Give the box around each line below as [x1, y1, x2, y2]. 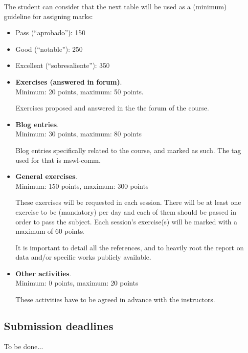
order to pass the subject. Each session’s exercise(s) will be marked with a [15, 216, 238, 226]
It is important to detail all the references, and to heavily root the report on [15, 242, 244, 252]
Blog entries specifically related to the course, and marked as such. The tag [15, 145, 241, 155]
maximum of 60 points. [15, 226, 85, 236]
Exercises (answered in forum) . [15, 76, 122, 87]
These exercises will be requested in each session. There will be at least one [15, 197, 241, 207]
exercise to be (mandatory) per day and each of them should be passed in [15, 206, 236, 217]
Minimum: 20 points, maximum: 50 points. [15, 86, 144, 96]
